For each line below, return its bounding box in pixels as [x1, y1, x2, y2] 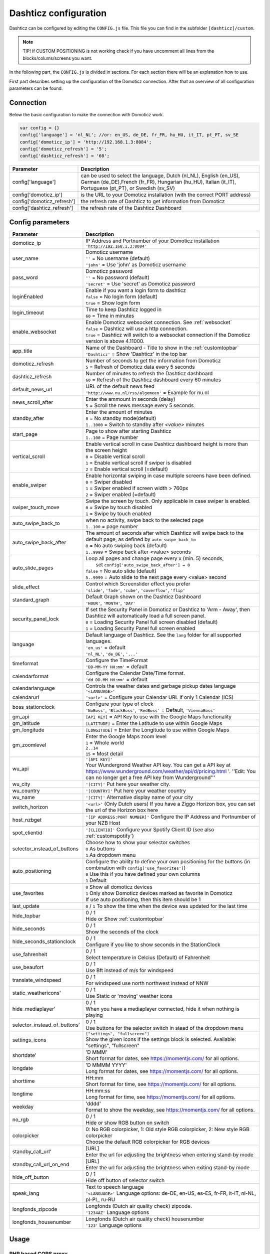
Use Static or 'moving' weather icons [85, 992, 172, 999]
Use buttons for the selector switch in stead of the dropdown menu [85, 1024, 243, 1031]
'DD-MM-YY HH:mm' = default [85, 663, 147, 670]
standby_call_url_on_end [12, 1161, 69, 1168]
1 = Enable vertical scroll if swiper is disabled [85, 459, 192, 466]
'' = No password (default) [85, 274, 149, 281]
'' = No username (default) [85, 255, 150, 262]
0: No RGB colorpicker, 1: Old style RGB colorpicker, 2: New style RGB [85, 1126, 250, 1133]
